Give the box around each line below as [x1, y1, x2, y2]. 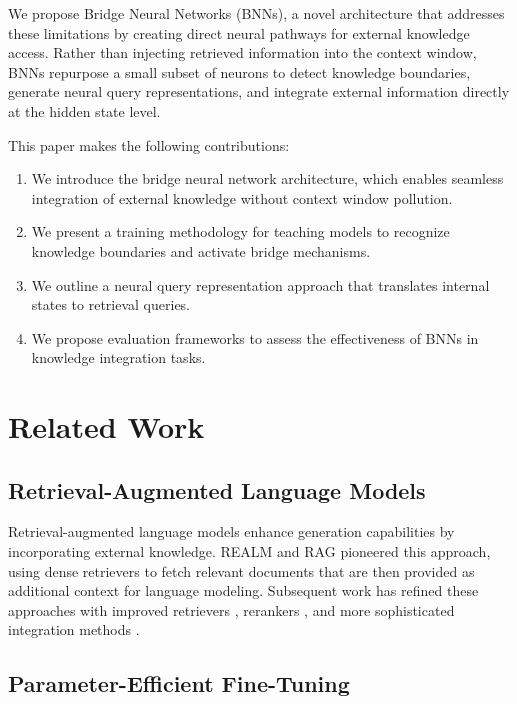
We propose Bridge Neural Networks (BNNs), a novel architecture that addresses [8, 3, 505, 23]
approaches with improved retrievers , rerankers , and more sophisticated [8, 599, 455, 620]
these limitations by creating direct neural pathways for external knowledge [8, 22, 470, 43]
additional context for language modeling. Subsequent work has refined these [8, 580, 479, 601]
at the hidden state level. [8, 100, 161, 121]
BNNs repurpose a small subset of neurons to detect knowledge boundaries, [8, 61, 471, 82]
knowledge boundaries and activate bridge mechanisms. [31, 240, 371, 261]
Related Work [8, 406, 205, 447]
